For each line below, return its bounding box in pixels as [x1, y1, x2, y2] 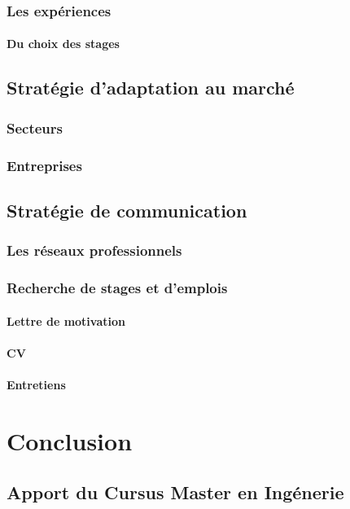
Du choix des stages [7, 35, 120, 52]
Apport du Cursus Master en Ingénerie [7, 480, 344, 505]
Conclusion [7, 423, 133, 457]
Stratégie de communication [7, 197, 247, 222]
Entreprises [7, 155, 82, 175]
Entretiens [7, 375, 66, 393]
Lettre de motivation [7, 312, 125, 329]
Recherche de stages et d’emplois [7, 278, 228, 298]
